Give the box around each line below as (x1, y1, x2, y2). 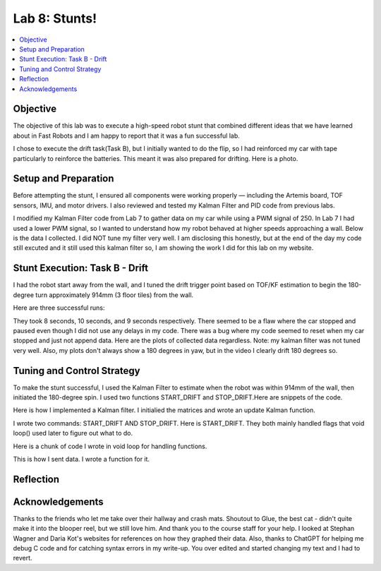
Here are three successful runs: (13, 303, 105, 312)
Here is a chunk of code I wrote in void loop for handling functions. (13, 442, 207, 450)
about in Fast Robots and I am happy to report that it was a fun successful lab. (13, 131, 240, 140)
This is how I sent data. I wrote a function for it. (13, 455, 150, 463)
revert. (13, 554, 32, 563)
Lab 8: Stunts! (13, 11, 97, 26)
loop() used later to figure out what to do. (13, 429, 133, 438)
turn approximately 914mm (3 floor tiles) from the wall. (35, 290, 194, 299)
